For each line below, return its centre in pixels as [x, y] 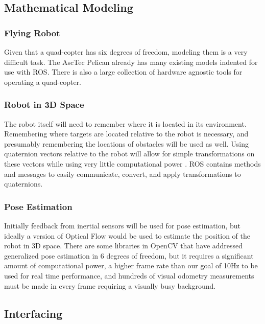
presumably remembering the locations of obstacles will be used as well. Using [126, 143]
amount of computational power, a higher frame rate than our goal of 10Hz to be [131, 265]
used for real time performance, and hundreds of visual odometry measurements [129, 275]
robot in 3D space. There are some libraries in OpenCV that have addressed [124, 246]
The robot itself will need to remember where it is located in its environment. [125, 123]
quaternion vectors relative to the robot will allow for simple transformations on [129, 154]
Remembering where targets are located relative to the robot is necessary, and [126, 134]
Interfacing [33, 313]
